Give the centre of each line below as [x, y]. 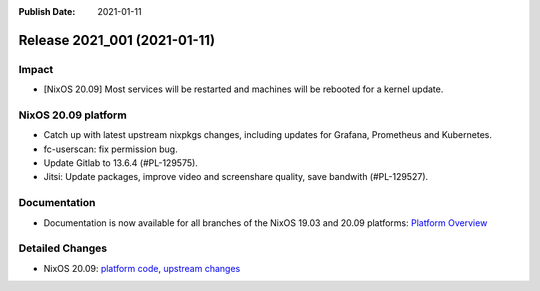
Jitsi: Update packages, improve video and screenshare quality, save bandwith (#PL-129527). [236, 177]
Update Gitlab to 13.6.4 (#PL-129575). [121, 163]
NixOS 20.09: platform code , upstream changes [142, 268]
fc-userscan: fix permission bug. [111, 149]
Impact [36, 69]
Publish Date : [47, 11]
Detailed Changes [63, 248]
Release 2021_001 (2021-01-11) [116, 40]
